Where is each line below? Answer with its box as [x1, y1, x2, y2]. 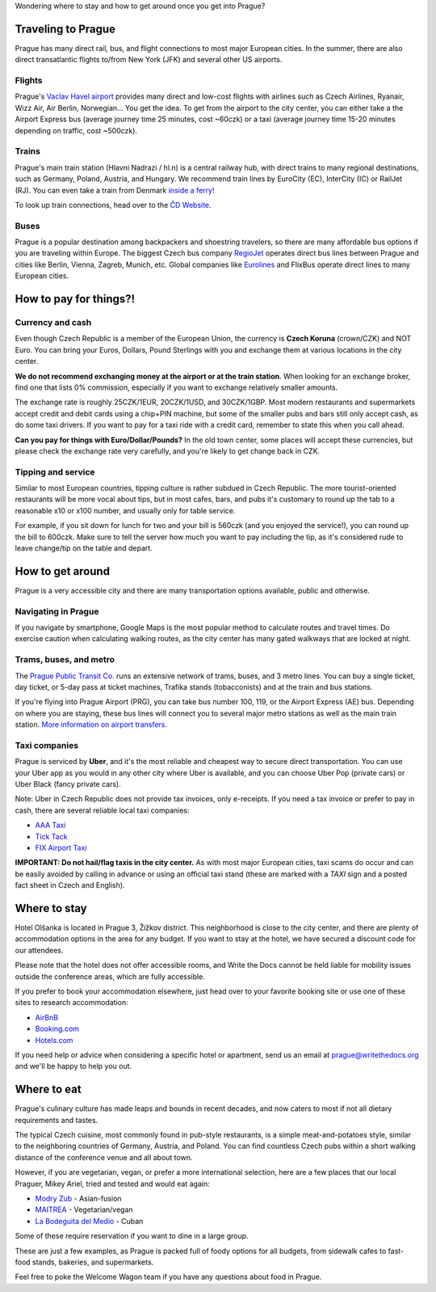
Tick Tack [35, 831, 68, 841]
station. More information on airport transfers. [15, 720, 168, 729]
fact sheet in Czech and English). [15, 880, 125, 890]
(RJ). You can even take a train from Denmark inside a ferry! [15, 185, 215, 195]
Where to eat [15, 1083, 82, 1096]
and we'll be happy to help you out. [15, 1062, 132, 1071]
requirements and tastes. [15, 1115, 99, 1125]
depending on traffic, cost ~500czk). [15, 125, 137, 135]
